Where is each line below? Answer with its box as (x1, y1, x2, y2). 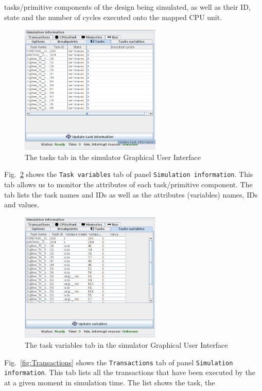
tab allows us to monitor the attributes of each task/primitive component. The (4, 179, 253, 190)
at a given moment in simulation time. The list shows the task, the (4, 377, 215, 387)
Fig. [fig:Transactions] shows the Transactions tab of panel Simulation (4, 357, 233, 367)
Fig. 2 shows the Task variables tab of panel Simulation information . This (4, 169, 253, 180)
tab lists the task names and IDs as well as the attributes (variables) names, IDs (4, 189, 258, 200)
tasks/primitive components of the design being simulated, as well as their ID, (4, 2, 251, 12)
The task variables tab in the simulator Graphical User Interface (25, 340, 228, 350)
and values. (4, 199, 40, 210)
